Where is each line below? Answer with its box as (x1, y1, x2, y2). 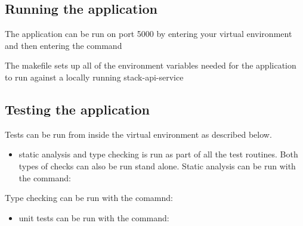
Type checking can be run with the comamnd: (5, 191, 173, 204)
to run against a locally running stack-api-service (5, 70, 184, 83)
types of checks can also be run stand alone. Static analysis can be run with (18, 159, 296, 172)
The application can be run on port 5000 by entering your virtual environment (5, 27, 292, 40)
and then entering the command (5, 39, 122, 51)
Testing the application (5, 100, 150, 118)
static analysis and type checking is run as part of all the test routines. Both (18, 148, 298, 160)
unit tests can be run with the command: (18, 211, 169, 224)
